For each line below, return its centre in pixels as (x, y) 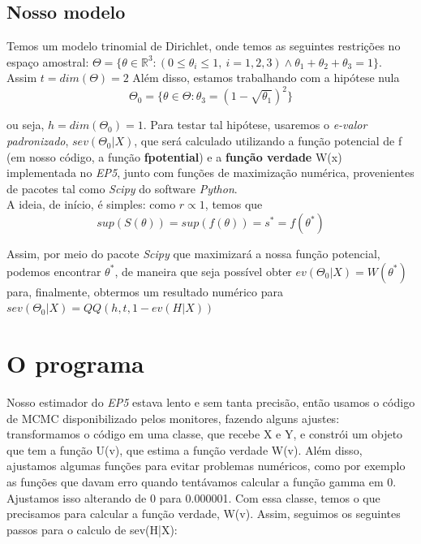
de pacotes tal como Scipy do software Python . (122, 188)
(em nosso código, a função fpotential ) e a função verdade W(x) (174, 156)
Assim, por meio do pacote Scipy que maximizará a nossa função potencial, (193, 254)
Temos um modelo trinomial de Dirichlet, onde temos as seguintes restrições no (204, 46)
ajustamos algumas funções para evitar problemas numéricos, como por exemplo (206, 466)
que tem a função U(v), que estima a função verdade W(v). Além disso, (185, 449)
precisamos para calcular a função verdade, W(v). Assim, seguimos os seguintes (204, 514)
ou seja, (26, 125)
